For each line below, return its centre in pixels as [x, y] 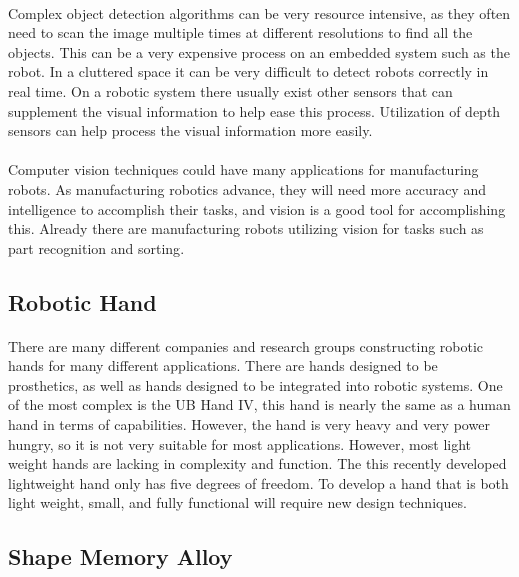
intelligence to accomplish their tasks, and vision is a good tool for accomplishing [257, 208]
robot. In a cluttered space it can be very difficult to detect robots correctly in [248, 71]
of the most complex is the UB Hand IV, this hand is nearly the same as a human [259, 404]
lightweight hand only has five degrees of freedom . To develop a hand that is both [258, 482]
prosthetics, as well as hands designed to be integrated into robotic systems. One [255, 384]
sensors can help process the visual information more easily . [190, 130]
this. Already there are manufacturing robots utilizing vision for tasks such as [246, 228]
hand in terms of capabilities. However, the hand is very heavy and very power [249, 424]
